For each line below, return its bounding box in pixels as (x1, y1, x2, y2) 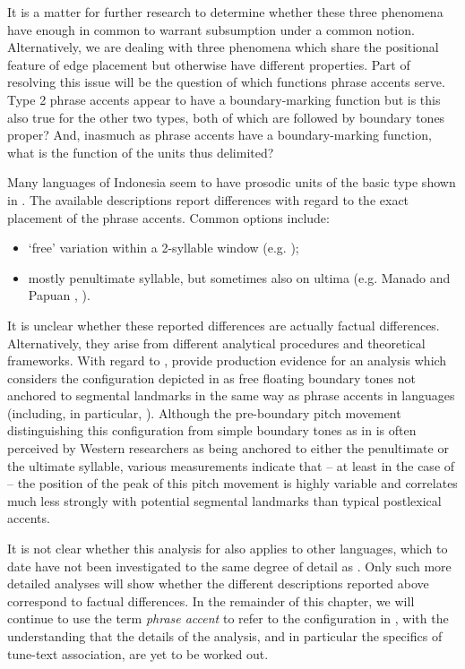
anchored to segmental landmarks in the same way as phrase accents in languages (7, 386, 455, 405)
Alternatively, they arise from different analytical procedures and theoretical (7, 333, 426, 352)
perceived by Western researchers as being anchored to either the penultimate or (7, 439, 449, 458)
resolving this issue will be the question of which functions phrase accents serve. (7, 73, 445, 91)
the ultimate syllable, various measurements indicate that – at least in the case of (7, 456, 455, 475)
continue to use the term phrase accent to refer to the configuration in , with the (7, 609, 449, 628)
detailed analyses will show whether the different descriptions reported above (7, 574, 429, 593)
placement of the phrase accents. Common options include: (7, 208, 330, 227)
